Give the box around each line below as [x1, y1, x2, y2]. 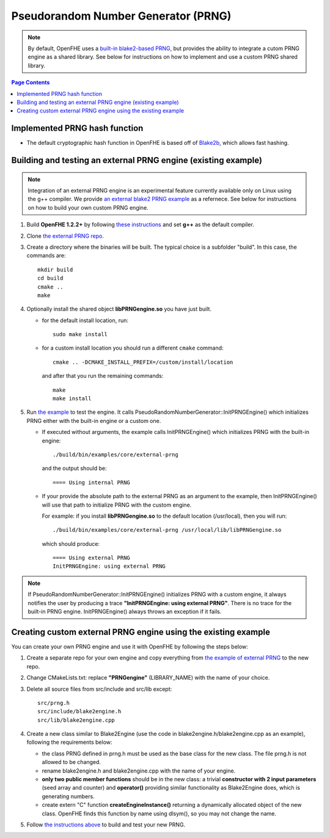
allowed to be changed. [42, 759, 101, 766]
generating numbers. [42, 792, 95, 800]
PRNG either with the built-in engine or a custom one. [26, 417, 161, 424]
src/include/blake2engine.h [37, 708, 122, 715]
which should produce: [42, 540, 100, 547]
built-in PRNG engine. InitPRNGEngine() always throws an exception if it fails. [28, 608, 222, 616]
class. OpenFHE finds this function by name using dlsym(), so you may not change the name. [42, 810, 276, 817]
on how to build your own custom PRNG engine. [28, 204, 149, 211]
